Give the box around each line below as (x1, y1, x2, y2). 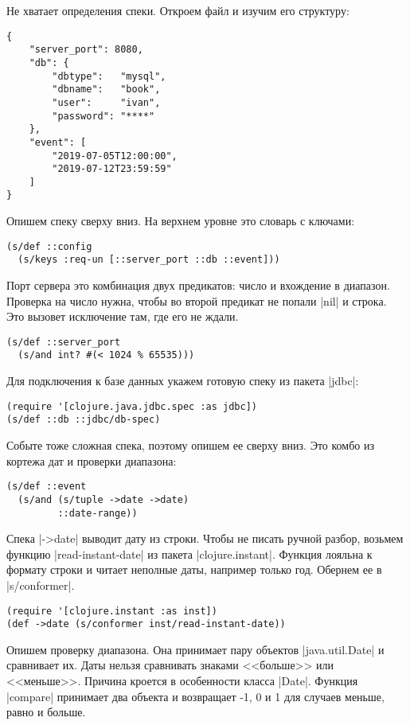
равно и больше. (6, 704, 86, 720)
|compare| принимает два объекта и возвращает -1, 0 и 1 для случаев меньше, (6, 688, 385, 704)
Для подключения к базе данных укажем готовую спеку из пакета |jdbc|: (6, 372, 359, 389)
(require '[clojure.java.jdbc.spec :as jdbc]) (6, 400, 257, 412)
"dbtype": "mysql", (52, 70, 166, 82)
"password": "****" (52, 110, 155, 122)
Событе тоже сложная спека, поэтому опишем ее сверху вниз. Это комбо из (6, 437, 374, 454)
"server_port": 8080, (29, 44, 143, 56)
